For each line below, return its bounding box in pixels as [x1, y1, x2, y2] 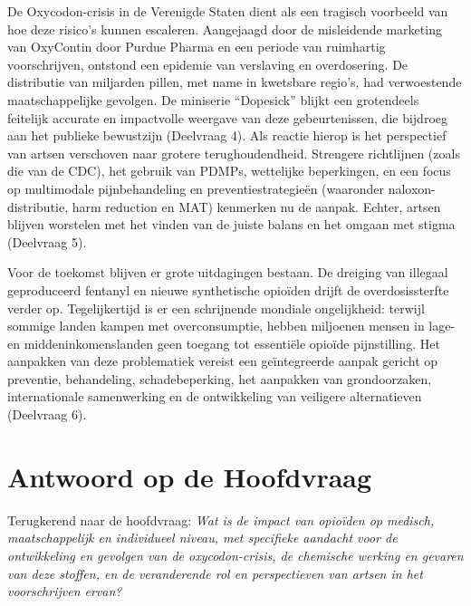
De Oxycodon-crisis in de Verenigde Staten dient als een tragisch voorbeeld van [7, 2, 448, 20]
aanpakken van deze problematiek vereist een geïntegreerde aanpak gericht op [7, 351, 438, 370]
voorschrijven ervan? [7, 582, 122, 601]
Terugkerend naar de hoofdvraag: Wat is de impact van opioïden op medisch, [7, 510, 435, 529]
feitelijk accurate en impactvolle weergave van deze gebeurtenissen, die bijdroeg [7, 108, 447, 127]
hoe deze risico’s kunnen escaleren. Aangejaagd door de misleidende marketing [7, 19, 442, 38]
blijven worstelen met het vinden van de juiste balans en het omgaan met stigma [7, 215, 456, 234]
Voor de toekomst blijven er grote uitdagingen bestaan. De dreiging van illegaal [7, 263, 448, 282]
